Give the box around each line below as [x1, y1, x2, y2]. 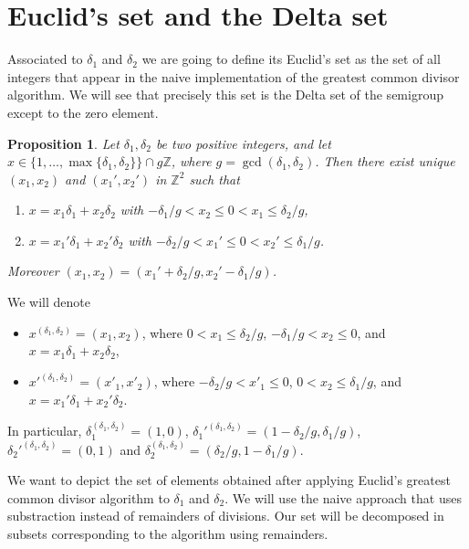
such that [189, 169, 240, 188]
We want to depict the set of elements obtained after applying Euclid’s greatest [7, 470, 451, 490]
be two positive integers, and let [155, 133, 331, 153]
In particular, [7, 421, 82, 440]
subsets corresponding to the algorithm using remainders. [7, 524, 328, 544]
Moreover [7, 261, 59, 280]
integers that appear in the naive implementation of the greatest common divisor [7, 67, 460, 86]
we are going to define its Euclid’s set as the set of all [141, 49, 441, 69]
